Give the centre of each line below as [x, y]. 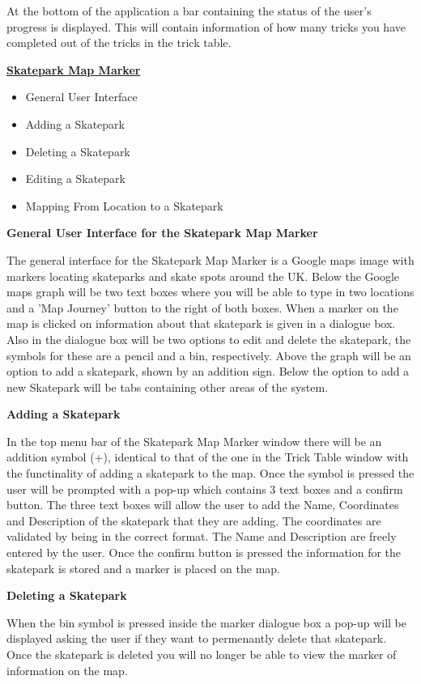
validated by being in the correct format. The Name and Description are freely [202, 536]
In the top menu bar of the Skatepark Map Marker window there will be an [194, 441]
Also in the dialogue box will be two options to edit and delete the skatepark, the [209, 339]
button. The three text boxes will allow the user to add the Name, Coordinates [203, 505]
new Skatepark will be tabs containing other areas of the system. [168, 387]
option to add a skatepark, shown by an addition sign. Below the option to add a [208, 371]
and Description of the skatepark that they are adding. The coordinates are [194, 520]
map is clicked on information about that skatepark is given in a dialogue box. [201, 323]
